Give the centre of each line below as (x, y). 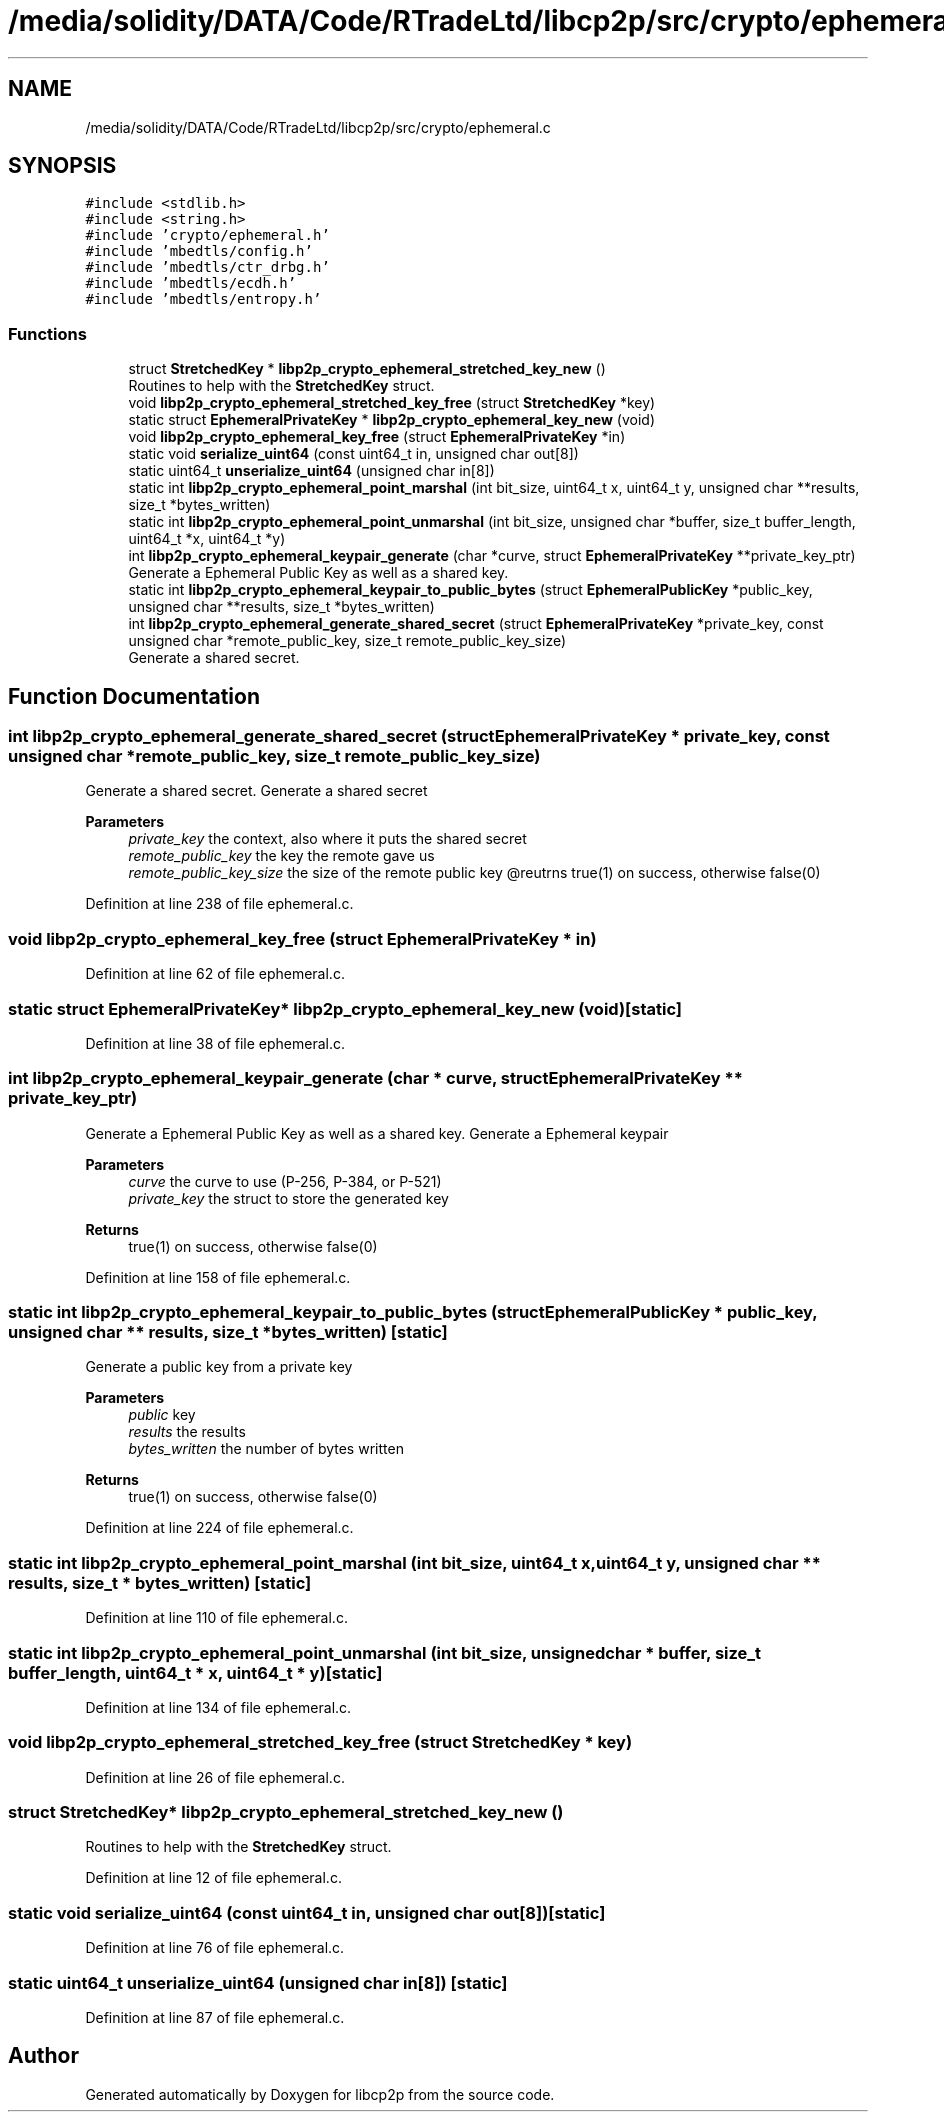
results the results (187, 1432)
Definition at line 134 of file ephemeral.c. (218, 1707)
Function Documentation (134, 696)
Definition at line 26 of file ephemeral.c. (215, 1777)
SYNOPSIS (62, 166)
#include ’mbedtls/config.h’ (199, 251)
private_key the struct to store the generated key (288, 1198)
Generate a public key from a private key (219, 1367)
